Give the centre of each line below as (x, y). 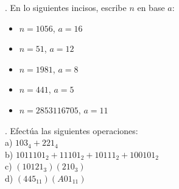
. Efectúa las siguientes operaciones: (72, 130)
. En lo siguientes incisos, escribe (66, 7)
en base (151, 7)
